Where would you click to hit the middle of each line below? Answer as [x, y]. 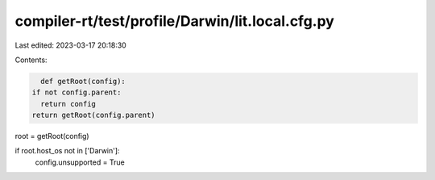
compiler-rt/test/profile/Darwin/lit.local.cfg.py [174, 21]
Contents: [31, 60]
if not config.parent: [77, 92]
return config [68, 104]
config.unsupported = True [80, 162]
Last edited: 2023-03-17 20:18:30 [70, 45]
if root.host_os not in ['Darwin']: [67, 151]
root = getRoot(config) [52, 136]
